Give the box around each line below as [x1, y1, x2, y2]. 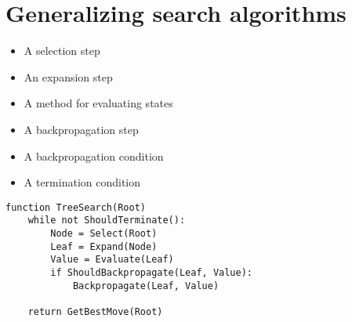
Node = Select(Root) [50, 228, 158, 239]
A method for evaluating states [24, 95, 173, 111]
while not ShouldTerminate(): [27, 215, 186, 226]
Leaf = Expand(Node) [50, 241, 158, 252]
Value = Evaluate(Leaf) [50, 254, 174, 266]
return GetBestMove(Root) [27, 306, 163, 317]
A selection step [24, 42, 100, 59]
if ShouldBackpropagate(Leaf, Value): [50, 266, 252, 278]
